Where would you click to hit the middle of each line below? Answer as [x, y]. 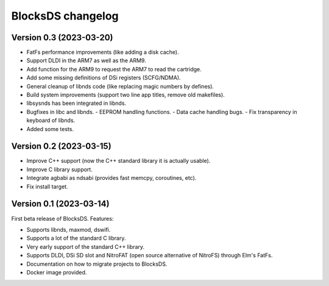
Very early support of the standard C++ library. [86, 246]
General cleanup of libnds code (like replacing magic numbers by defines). [120, 86]
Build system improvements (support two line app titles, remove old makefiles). [126, 95]
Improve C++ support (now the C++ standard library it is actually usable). [119, 161]
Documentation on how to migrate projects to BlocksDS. [97, 264]
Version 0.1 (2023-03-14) [60, 204]
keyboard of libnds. [51, 120]
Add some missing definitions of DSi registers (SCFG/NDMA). [104, 78]
